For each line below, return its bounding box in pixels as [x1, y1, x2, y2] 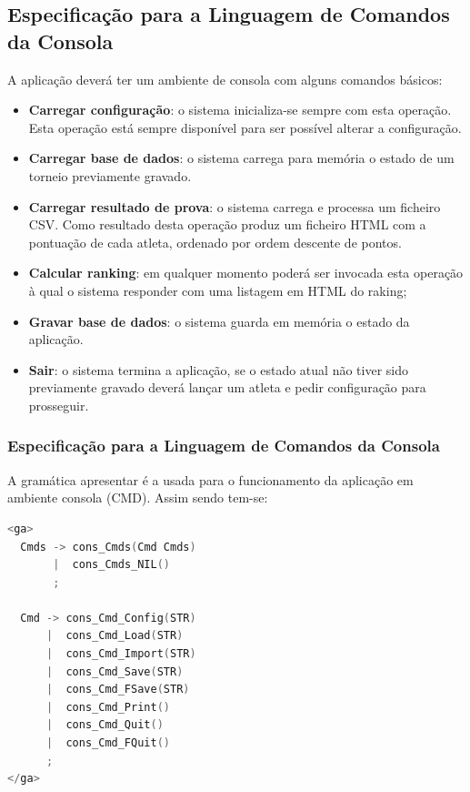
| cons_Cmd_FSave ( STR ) [45, 683, 190, 696]
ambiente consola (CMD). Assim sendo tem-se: [7, 488, 268, 507]
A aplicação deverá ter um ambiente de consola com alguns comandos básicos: [7, 69, 443, 88]
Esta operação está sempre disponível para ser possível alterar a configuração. [28, 117, 462, 137]
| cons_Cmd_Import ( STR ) [45, 647, 196, 661]
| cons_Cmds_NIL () [53, 558, 171, 572]
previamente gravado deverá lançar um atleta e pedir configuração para [28, 378, 426, 397]
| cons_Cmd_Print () [45, 700, 170, 714]
